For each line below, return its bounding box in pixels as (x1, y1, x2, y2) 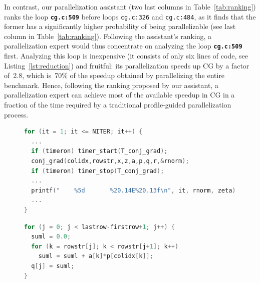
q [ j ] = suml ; (31, 262, 75, 269)
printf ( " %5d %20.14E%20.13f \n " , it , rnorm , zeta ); (31, 186, 239, 194)
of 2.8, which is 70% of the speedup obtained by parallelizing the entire (4, 70, 225, 80)
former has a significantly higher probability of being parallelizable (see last (4, 21, 236, 31)
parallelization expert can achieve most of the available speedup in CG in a (4, 89, 235, 100)
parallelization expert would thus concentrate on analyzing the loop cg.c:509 (4, 40, 242, 51)
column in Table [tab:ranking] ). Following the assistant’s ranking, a (4, 30, 212, 41)
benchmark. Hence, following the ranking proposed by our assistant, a (4, 79, 218, 90)
